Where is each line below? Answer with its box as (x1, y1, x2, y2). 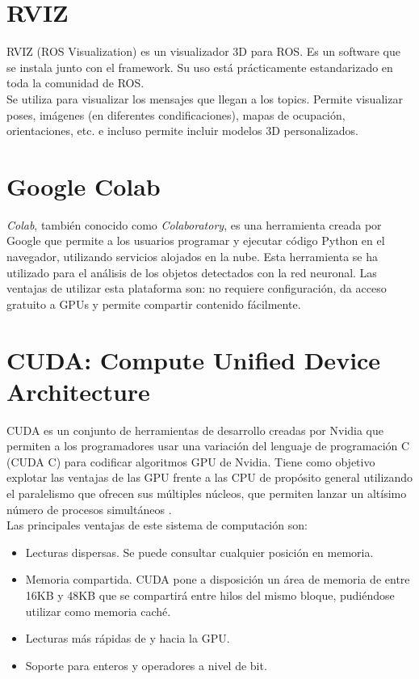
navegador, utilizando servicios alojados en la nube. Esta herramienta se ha (6, 248, 379, 264)
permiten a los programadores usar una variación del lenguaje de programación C (6, 437, 410, 454)
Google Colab (6, 169, 161, 202)
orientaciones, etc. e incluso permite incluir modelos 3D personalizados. (6, 122, 358, 139)
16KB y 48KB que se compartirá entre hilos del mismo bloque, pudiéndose (25, 587, 395, 604)
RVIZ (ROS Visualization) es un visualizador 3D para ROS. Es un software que (6, 43, 400, 60)
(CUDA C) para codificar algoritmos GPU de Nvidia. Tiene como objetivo (6, 453, 375, 470)
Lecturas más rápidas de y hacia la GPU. (25, 630, 230, 647)
